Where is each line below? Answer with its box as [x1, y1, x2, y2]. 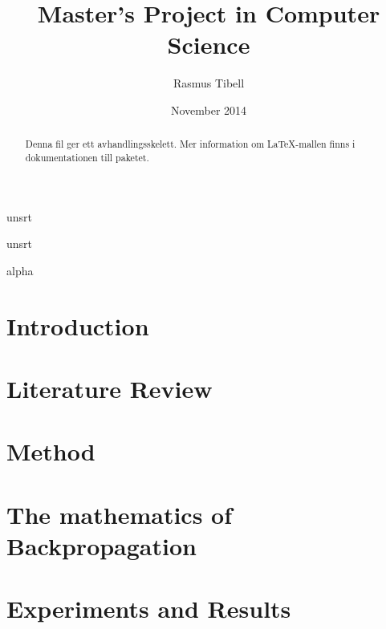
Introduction [6, 309, 149, 342]
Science [167, 28, 250, 61]
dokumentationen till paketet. [25, 150, 149, 164]
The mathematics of [6, 497, 233, 530]
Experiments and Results [6, 592, 291, 625]
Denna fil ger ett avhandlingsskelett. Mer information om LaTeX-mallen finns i [25, 137, 356, 151]
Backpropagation [6, 529, 197, 562]
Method [6, 435, 95, 468]
